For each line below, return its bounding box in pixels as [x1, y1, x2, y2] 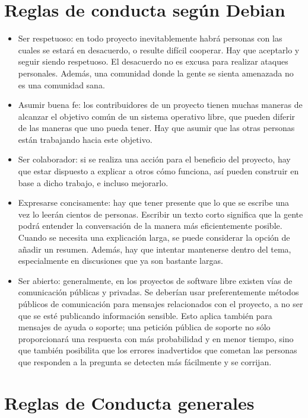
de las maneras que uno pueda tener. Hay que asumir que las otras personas [18, 122, 295, 134]
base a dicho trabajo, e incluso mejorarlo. [18, 176, 169, 189]
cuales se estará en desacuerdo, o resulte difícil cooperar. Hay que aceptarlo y [18, 43, 300, 56]
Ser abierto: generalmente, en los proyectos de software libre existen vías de [18, 274, 293, 286]
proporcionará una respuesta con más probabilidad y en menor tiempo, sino [18, 332, 294, 344]
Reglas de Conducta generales [4, 390, 255, 414]
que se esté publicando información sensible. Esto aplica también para [18, 309, 272, 321]
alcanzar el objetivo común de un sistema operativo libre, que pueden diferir [18, 110, 296, 122]
